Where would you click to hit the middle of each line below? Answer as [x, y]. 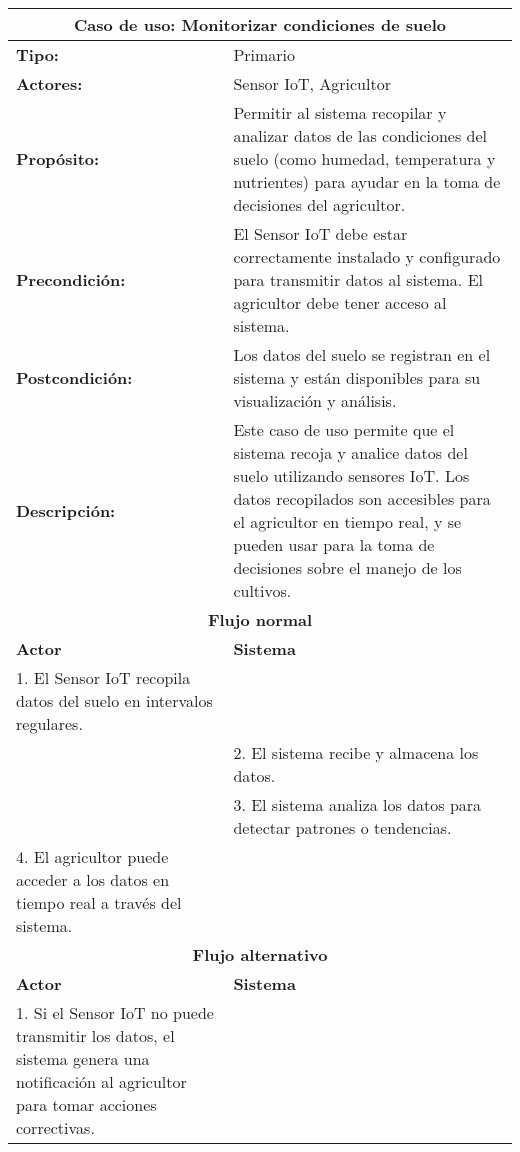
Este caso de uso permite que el [344, 429]
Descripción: [66, 510]
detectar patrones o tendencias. [342, 827]
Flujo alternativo [260, 954]
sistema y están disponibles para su [357, 377]
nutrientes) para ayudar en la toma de [367, 181]
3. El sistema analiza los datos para [357, 804]
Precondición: [71, 279]
